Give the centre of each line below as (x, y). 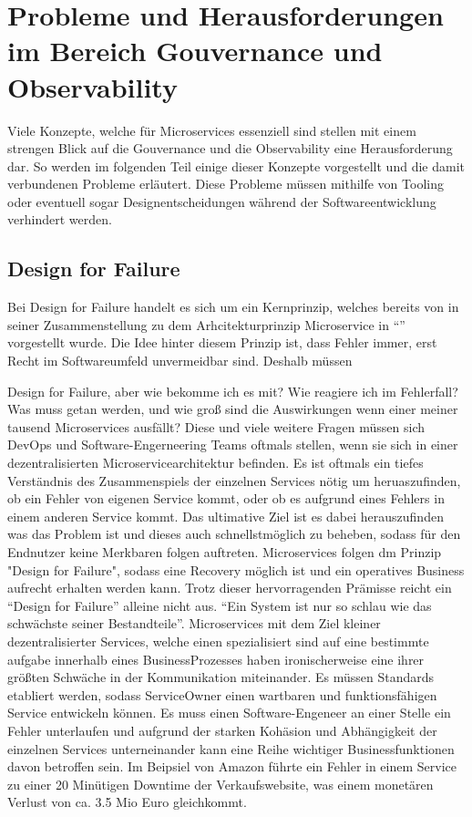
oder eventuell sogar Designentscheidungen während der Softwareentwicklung (222, 201)
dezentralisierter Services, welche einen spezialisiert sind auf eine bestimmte (218, 641)
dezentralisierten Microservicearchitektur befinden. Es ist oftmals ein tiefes (215, 463)
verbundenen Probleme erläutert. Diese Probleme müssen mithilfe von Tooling (226, 184)
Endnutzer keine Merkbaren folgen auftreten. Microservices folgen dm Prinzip (225, 551)
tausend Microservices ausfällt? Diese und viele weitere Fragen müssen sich (216, 426)
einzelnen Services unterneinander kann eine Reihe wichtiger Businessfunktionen (231, 748)
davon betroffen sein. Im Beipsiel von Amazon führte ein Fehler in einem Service (232, 766)
